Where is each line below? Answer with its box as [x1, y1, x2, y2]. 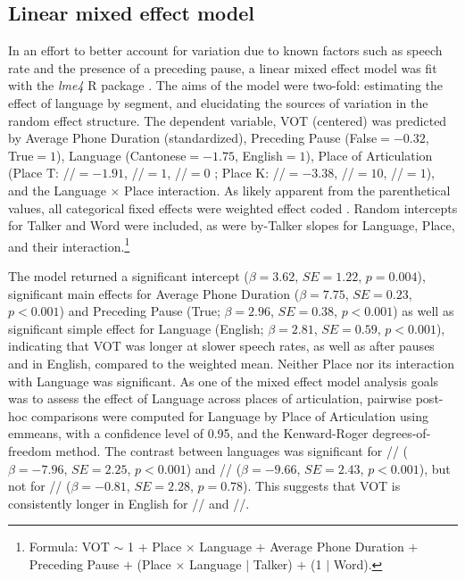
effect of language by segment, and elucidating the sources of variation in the [8, 93, 428, 112]
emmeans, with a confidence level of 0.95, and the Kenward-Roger [8, 424, 369, 443]
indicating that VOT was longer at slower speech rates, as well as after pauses [8, 336, 435, 355]
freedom [8, 441, 52, 460]
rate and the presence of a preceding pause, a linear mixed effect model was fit [8, 58, 437, 77]
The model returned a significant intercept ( [8, 266, 249, 285]
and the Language [8, 180, 106, 199]
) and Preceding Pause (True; [59, 302, 220, 320]
